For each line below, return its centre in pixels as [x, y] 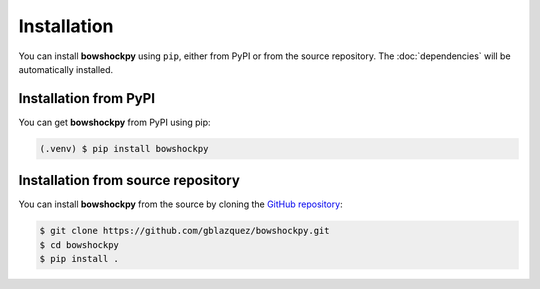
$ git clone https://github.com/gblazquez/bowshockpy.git [184, 231]
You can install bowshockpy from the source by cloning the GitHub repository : [181, 204]
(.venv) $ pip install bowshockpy [124, 148]
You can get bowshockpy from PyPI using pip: [114, 122]
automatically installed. [66, 69]
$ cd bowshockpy [79, 244]
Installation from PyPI [86, 98]
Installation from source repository [129, 180]
